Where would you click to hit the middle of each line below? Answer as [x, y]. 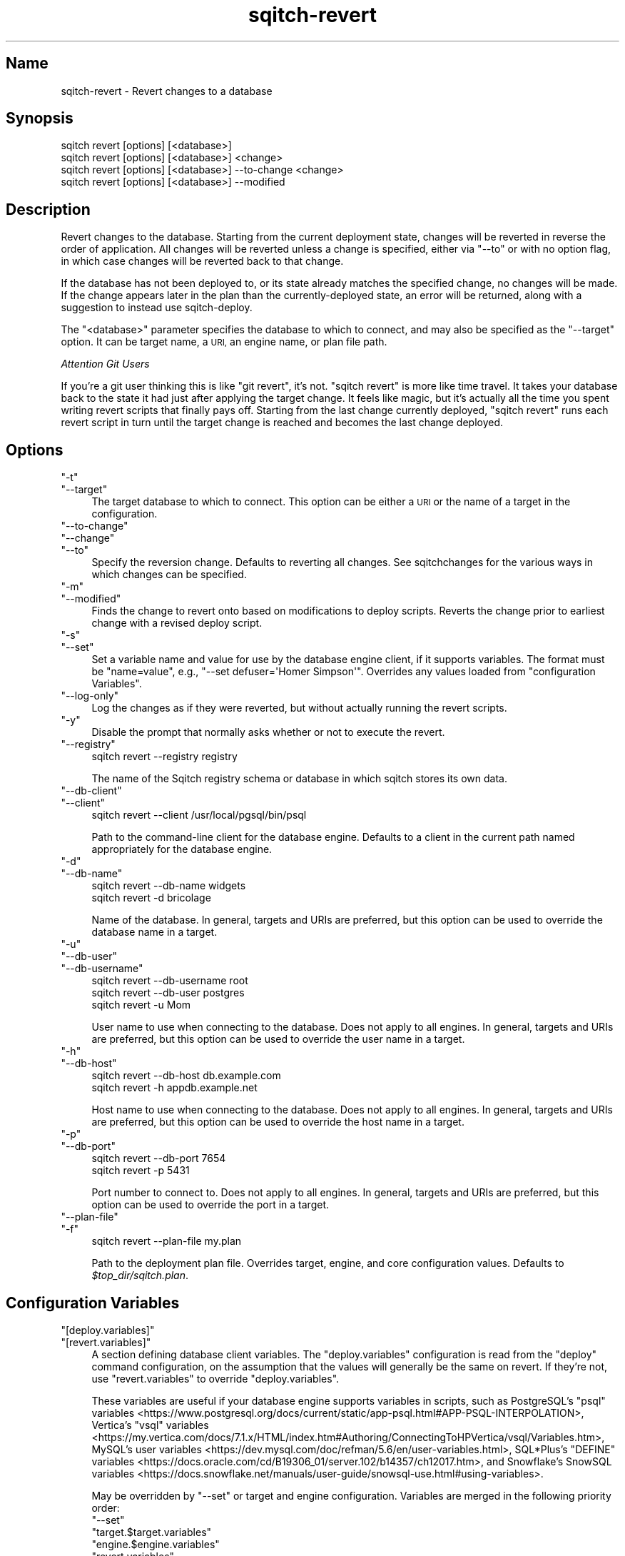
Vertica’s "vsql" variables [150, 1425]
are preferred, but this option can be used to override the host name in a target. [278, 1122]
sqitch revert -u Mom [141, 1005]
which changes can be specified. [169, 575]
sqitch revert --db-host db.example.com [186, 1076]
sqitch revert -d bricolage [151, 898]
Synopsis [40, 118]
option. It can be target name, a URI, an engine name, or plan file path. [224, 342]
